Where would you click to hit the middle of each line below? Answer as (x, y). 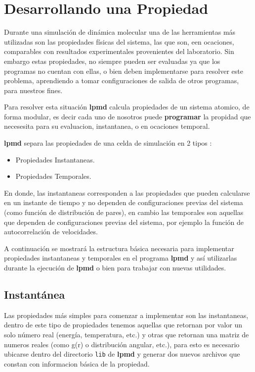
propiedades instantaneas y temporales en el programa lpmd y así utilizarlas (121, 258)
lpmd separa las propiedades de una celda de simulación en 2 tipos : (108, 143)
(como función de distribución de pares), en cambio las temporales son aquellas (124, 212)
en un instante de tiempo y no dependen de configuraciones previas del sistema (124, 202)
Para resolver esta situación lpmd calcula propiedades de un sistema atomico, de (127, 107)
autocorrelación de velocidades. (51, 232)
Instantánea (35, 294)
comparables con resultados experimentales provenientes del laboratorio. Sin (119, 51)
